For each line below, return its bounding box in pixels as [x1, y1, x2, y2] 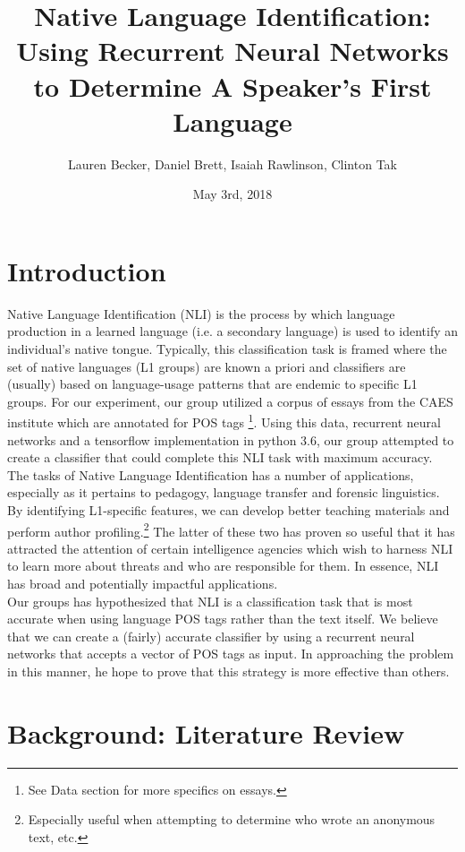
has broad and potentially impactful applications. [7, 574, 278, 593]
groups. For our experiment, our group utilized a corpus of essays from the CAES [7, 392, 453, 410]
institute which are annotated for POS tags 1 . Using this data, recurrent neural [7, 410, 441, 432]
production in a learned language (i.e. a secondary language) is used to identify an [7, 322, 458, 340]
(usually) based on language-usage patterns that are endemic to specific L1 [7, 374, 418, 393]
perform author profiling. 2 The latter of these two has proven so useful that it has [7, 519, 455, 540]
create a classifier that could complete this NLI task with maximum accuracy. [7, 448, 433, 467]
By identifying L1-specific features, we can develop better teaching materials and [7, 501, 450, 519]
